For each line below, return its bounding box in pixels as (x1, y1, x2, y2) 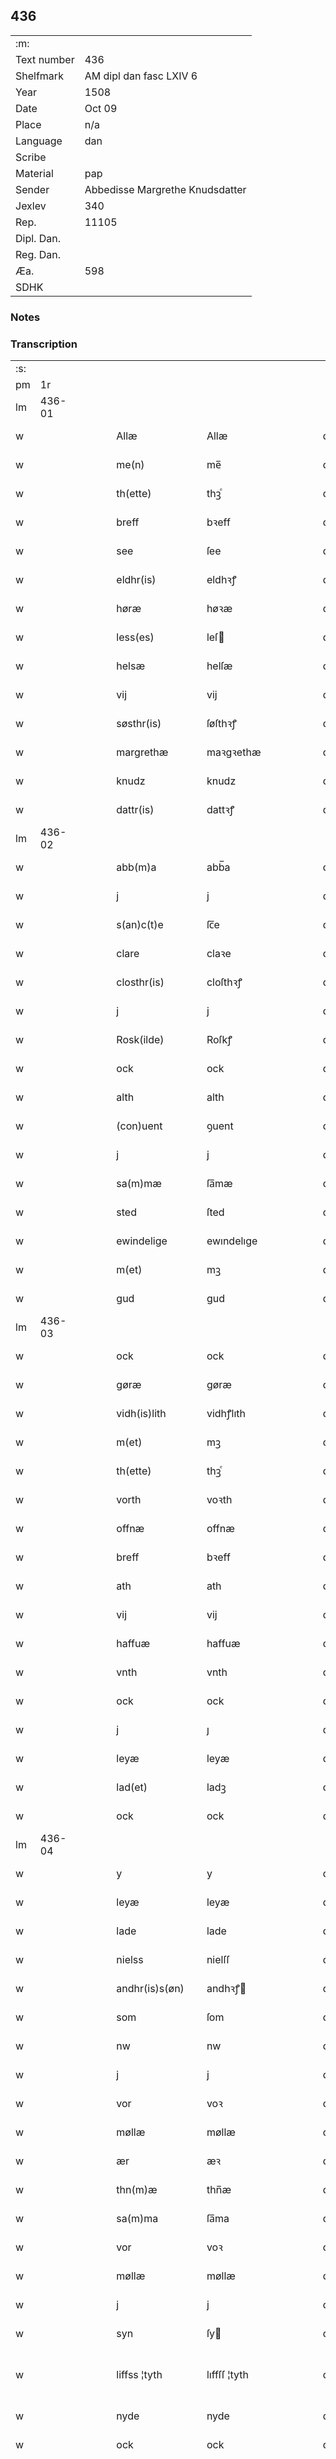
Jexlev (15, 199, 47, 213)
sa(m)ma (116, 2212, 159, 2226)
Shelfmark (15, 69, 64, 83)
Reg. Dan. (15, 247, 62, 261)
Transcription (10, 337, 78, 351)
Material (15, 166, 54, 180)
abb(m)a (116, 860, 157, 874)
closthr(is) (116, 975, 165, 989)
